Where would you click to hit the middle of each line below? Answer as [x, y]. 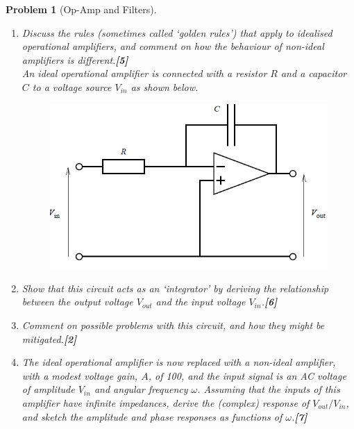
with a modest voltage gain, [80, 375]
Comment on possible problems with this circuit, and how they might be [173, 325]
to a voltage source [72, 86]
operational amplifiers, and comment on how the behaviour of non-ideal [173, 46]
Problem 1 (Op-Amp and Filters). [81, 9]
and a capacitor [314, 73]
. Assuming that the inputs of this [269, 389]
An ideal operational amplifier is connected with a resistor [144, 73]
